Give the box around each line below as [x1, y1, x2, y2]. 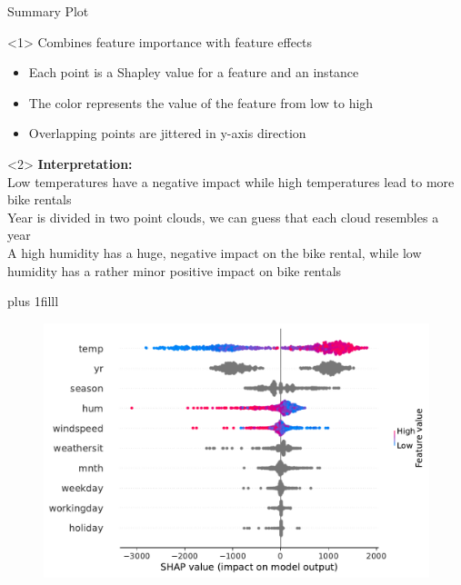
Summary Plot [7, 2, 89, 20]
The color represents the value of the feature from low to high [28, 93, 374, 112]
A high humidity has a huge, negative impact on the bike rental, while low [7, 243, 422, 262]
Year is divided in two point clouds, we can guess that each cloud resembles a [7, 207, 439, 226]
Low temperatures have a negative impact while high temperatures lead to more [7, 172, 455, 191]
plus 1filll [7, 292, 59, 311]
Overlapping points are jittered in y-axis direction [28, 124, 306, 143]
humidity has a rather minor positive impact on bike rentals [7, 261, 342, 280]
